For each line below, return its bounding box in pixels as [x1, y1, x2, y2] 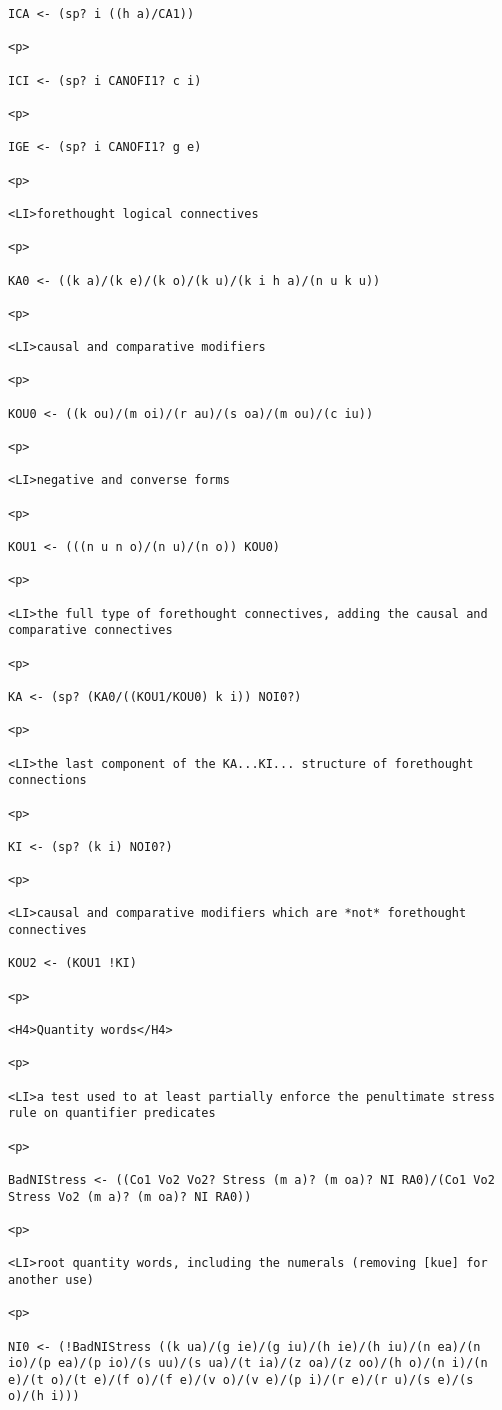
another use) [8, 1272, 94, 1287]
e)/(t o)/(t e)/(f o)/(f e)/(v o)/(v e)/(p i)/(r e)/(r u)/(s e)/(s [8, 1372, 474, 1387]
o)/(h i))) [8, 1389, 80, 1404]
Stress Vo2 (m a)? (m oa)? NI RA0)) [8, 1189, 252, 1204]
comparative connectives [8, 623, 173, 638]
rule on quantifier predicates [8, 1106, 216, 1121]
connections [8, 773, 87, 788]
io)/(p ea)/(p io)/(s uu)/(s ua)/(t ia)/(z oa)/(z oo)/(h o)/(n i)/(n [8, 1356, 488, 1371]
